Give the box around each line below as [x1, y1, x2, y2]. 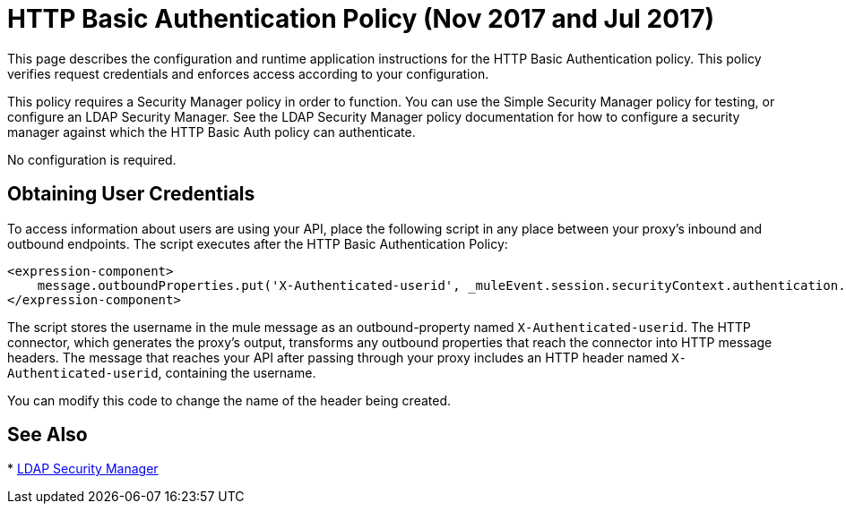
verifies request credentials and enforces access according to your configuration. [7, 65, 489, 81]
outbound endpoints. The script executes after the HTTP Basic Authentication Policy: [7, 235, 508, 251]
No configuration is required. [7, 151, 177, 167]
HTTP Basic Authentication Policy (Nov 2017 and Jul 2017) [7, 4, 714, 34]
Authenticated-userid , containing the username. [7, 364, 316, 380]
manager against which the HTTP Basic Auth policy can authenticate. [7, 123, 416, 140]
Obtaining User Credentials [7, 183, 255, 206]
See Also [7, 423, 88, 447]
